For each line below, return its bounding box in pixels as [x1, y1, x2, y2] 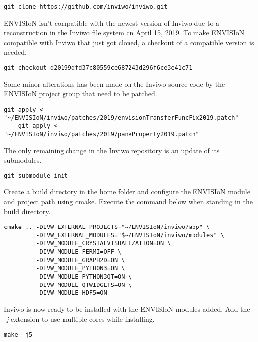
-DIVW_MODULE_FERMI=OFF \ [36, 248, 122, 256]
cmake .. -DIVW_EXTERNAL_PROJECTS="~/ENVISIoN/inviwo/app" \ [4, 224, 210, 231]
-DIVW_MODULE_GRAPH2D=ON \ [36, 256, 125, 264]
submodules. [4, 155, 42, 165]
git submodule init [4, 172, 68, 179]
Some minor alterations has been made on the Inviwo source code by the [4, 78, 225, 89]
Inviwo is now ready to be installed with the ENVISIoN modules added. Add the [4, 304, 250, 314]
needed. [4, 47, 27, 57]
